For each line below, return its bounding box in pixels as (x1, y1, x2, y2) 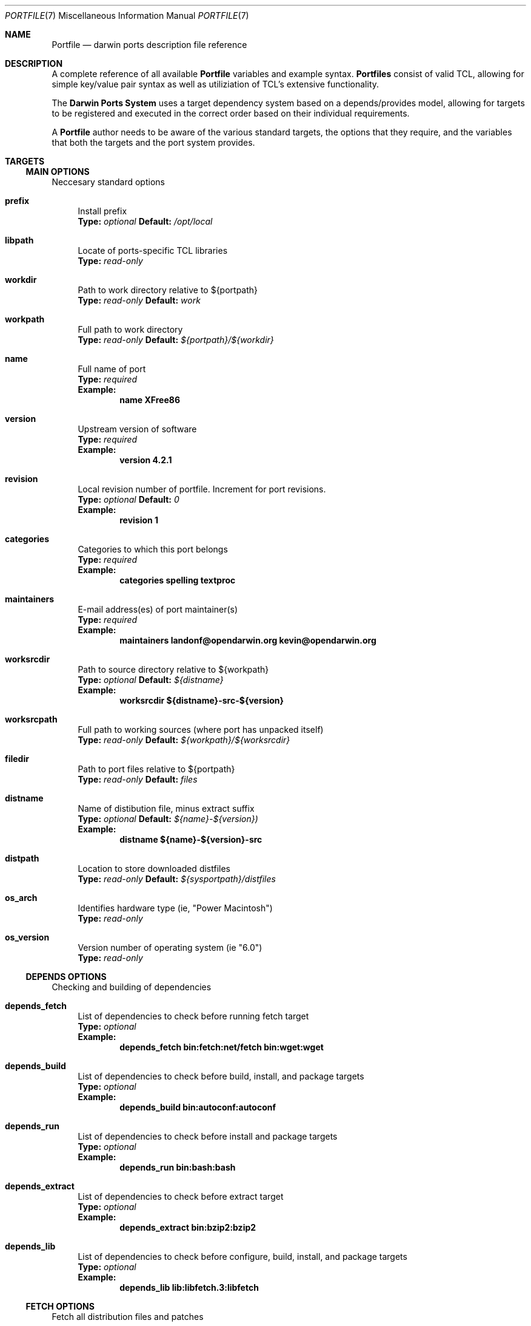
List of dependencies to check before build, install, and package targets (78, 1071, 364, 1081)
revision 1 (119, 515, 159, 525)
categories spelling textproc (119, 575, 236, 585)
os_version (5, 932, 50, 942)
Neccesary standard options (52, 177, 165, 187)
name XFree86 (119, 395, 180, 405)
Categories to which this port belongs (78, 544, 228, 554)
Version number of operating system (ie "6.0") (78, 942, 262, 953)
